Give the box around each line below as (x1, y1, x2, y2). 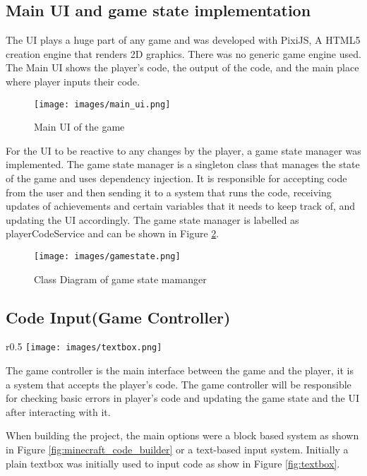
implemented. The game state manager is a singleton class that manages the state (6, 157, 360, 172)
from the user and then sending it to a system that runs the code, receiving (6, 184, 332, 199)
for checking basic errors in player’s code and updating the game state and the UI (6, 391, 359, 405)
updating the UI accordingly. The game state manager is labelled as (6, 212, 299, 227)
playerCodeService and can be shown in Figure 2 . (6, 226, 219, 241)
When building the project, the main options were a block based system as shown (6, 428, 359, 443)
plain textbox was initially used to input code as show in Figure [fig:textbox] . (6, 456, 340, 470)
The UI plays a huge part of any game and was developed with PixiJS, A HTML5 (6, 32, 361, 47)
